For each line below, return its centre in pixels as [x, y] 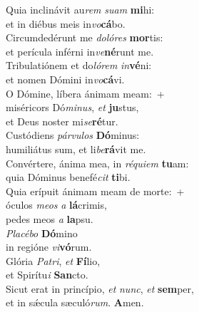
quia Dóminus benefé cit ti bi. [68, 177]
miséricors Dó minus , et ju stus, [72, 107]
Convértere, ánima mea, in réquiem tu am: [97, 163]
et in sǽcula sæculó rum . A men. [75, 302]
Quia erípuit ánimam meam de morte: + [95, 191]
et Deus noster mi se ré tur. [62, 121]
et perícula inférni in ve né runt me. [80, 51]
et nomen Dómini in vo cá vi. [65, 79]
